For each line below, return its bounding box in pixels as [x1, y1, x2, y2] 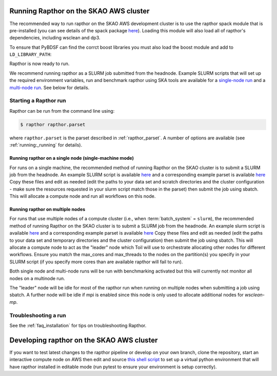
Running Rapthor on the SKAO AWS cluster [9, 7, 150, 15]
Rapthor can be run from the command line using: [9, 108, 115, 114]
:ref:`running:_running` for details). [9, 142, 82, 148]
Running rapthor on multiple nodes [9, 206, 86, 213]
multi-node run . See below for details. [9, 85, 90, 91]
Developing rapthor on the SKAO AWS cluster [9, 336, 158, 344]
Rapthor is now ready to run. [9, 60, 70, 67]
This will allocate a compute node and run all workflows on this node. [9, 193, 156, 199]
